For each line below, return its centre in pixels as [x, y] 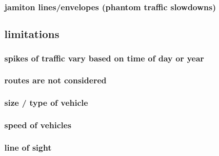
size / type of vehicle [46, 103]
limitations [32, 34]
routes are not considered [56, 80]
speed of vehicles [38, 125]
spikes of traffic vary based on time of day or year [104, 58]
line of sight [28, 147]
